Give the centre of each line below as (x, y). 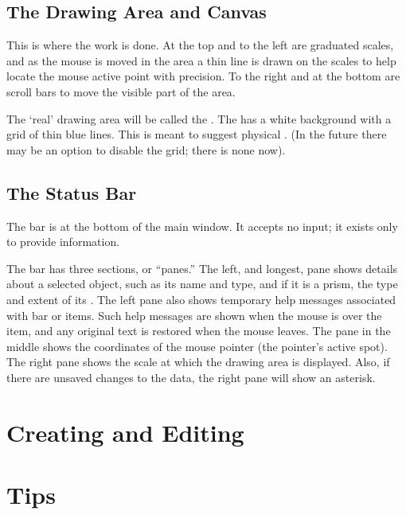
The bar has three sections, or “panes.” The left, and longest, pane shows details (202, 268)
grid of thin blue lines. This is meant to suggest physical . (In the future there (197, 134)
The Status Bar (72, 192)
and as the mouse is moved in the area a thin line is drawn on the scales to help (201, 60)
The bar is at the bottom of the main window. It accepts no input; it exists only (202, 226)
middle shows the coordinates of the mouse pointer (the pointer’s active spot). (197, 346)
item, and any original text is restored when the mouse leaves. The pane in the (199, 331)
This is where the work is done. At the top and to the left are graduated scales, (200, 45)
